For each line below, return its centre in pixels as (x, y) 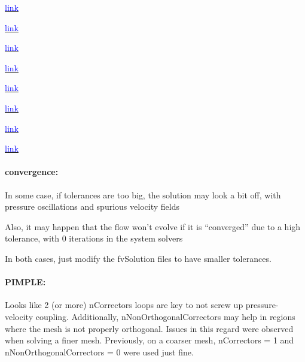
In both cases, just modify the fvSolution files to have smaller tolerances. (138, 258)
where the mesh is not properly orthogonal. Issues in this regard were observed (149, 328)
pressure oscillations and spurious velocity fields (92, 206)
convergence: (32, 172)
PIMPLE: (25, 282)
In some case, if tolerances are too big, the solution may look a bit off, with (143, 194)
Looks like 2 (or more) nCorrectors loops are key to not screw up (124, 305)
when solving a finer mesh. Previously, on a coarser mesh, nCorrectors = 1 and (150, 340)
